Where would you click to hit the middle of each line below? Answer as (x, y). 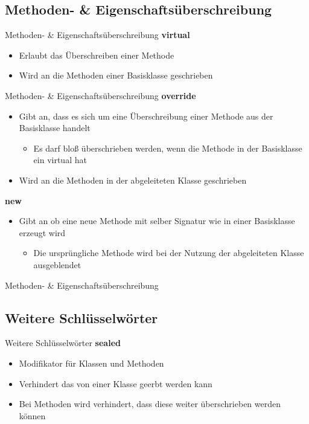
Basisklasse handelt (55, 128)
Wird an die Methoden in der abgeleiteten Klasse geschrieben (133, 180)
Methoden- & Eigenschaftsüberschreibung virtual (97, 35)
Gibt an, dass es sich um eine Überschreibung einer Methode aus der (146, 116)
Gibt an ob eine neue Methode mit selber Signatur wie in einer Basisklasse (157, 221)
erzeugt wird (42, 232)
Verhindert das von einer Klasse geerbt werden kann (116, 383)
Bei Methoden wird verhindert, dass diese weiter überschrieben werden (150, 404)
